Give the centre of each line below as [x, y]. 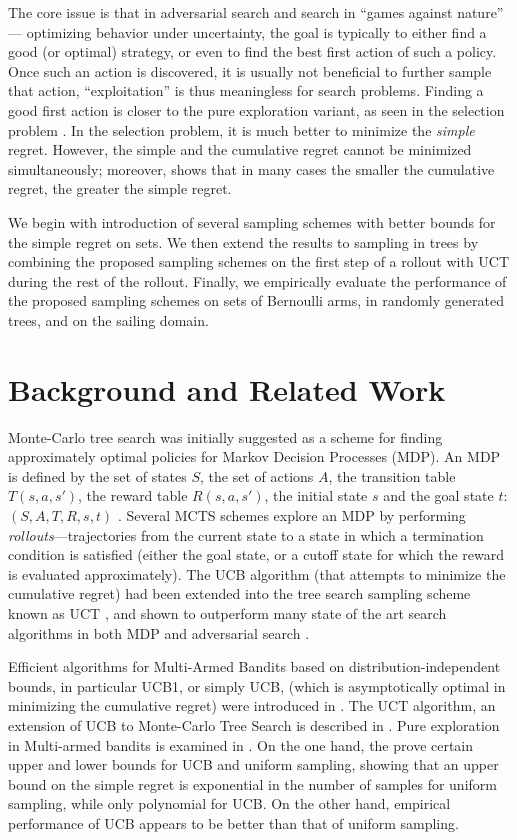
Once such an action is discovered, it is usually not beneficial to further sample [250, 70]
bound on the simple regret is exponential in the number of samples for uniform [252, 783]
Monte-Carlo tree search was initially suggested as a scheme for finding [225, 436]
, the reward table [133, 495]
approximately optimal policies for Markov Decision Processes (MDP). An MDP [254, 456]
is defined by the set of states [97, 475]
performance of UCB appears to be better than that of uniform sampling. [233, 822]
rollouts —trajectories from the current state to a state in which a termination [246, 534]
